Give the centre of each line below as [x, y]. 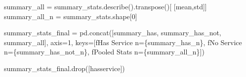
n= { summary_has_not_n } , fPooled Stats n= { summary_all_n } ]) [104, 52]
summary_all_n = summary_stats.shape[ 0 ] [71, 16]
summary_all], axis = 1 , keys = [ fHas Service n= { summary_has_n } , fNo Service [123, 42]
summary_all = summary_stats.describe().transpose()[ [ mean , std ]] [105, 6]
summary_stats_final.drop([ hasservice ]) [64, 68]
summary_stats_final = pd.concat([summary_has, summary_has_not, [113, 33]
